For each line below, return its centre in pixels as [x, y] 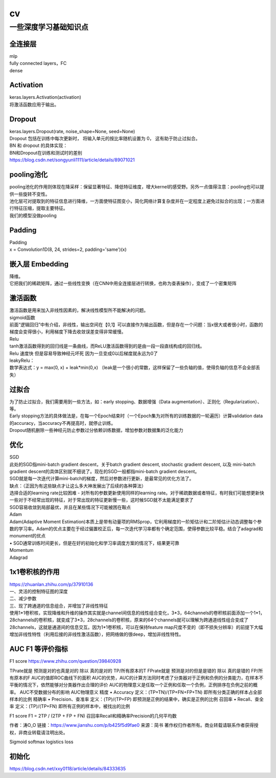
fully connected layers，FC [38, 63]
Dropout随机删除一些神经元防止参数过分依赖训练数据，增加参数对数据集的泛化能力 [96, 430]
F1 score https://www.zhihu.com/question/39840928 [65, 661]
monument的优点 [28, 536]
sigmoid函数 [22, 317]
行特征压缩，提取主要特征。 [39, 208]
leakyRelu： [22, 360]
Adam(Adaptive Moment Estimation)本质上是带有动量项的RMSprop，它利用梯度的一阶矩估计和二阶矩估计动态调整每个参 [135, 522]
